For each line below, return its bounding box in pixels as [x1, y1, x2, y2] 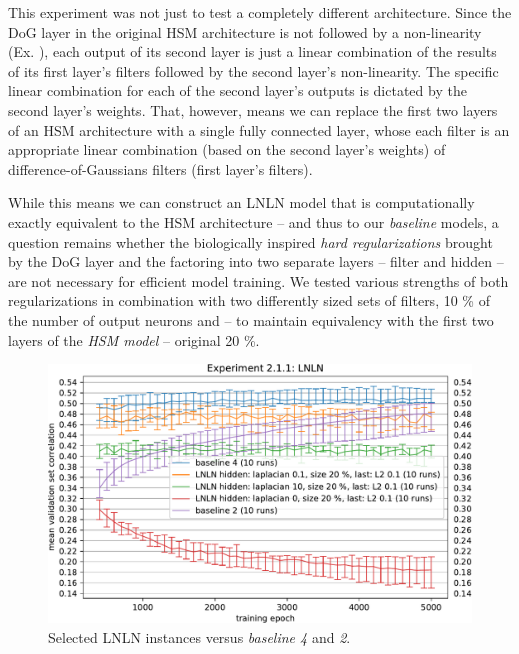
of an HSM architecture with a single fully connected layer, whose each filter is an [8, 119, 510, 140]
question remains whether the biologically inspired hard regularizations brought [8, 231, 493, 252]
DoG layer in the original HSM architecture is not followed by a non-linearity [8, 21, 482, 42]
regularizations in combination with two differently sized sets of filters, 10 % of [8, 290, 490, 311]
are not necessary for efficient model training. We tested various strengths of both [8, 270, 509, 291]
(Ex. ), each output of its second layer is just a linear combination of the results [8, 41, 497, 62]
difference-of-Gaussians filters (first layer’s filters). [8, 158, 313, 179]
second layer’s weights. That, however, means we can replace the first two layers [8, 99, 498, 120]
